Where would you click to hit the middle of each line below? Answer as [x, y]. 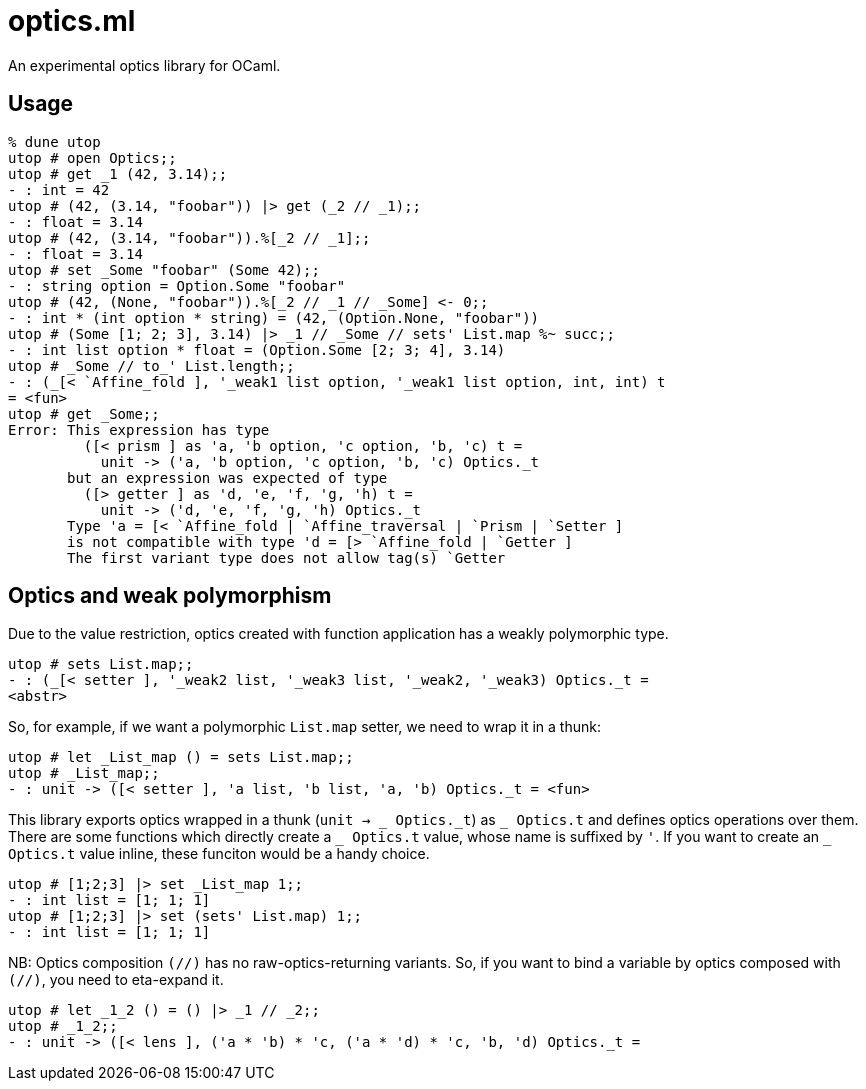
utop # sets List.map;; [101, 664]
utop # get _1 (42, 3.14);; [118, 173]
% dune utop [54, 141]
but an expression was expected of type [227, 477]
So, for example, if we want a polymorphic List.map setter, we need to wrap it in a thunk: [304, 727]
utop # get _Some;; [84, 413]
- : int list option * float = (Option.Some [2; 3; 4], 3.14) [257, 349]
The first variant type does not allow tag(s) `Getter [286, 557]
